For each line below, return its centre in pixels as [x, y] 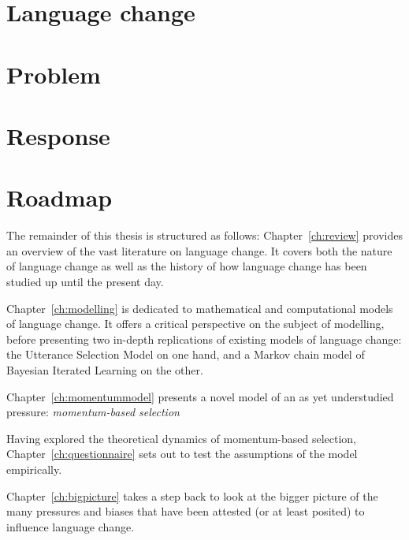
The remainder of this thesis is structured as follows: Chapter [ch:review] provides [204, 235]
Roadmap [59, 197]
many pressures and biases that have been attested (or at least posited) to [186, 511]
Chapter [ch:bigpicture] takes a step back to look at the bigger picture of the [192, 495]
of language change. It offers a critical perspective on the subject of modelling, [195, 324]
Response [58, 135]
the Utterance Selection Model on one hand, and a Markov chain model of [186, 354]
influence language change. [71, 526]
